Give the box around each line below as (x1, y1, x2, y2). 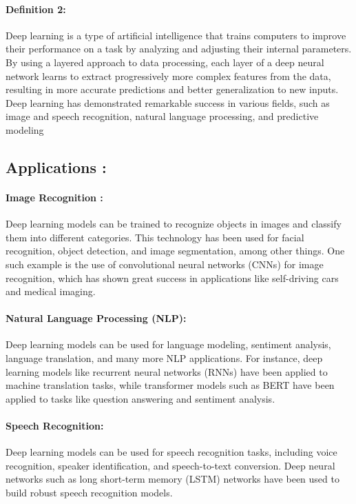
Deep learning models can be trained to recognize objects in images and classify (6, 216, 342, 231)
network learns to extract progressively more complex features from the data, (6, 68, 331, 83)
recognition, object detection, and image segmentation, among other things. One (6, 243, 345, 258)
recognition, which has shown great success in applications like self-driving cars (6, 270, 339, 285)
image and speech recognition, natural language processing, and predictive (6, 109, 319, 123)
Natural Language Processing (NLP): (6, 311, 187, 325)
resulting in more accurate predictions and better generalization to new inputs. (6, 82, 339, 97)
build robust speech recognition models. (6, 485, 173, 500)
